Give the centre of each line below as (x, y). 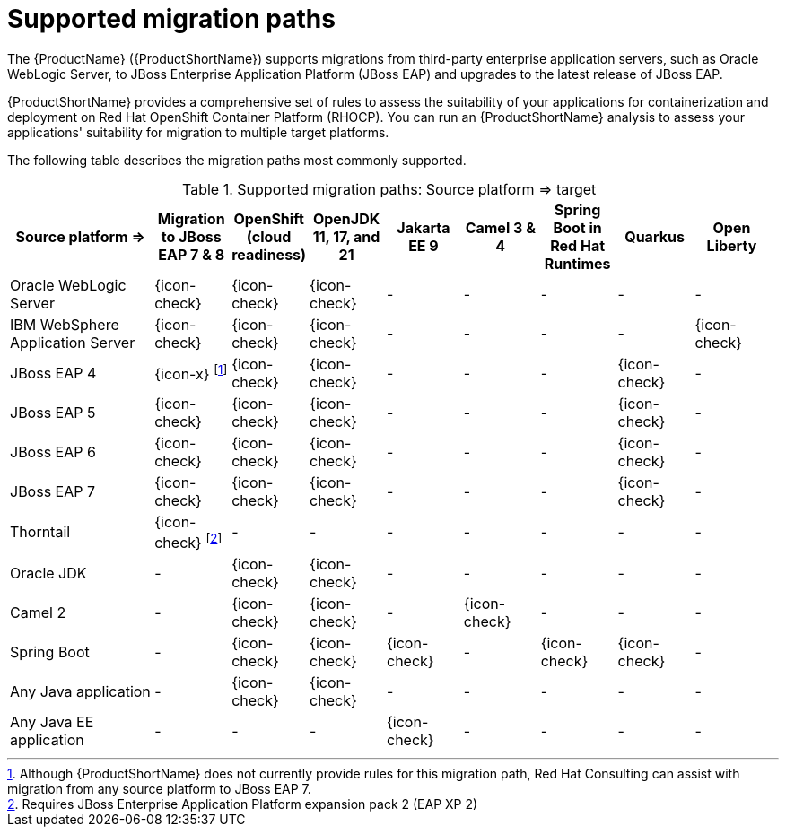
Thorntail (40, 532)
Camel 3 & (500, 227)
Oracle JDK (48, 573)
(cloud (269, 236)
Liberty (732, 245)
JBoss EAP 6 (53, 452)
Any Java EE (52, 722)
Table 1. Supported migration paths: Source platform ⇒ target (389, 189)
